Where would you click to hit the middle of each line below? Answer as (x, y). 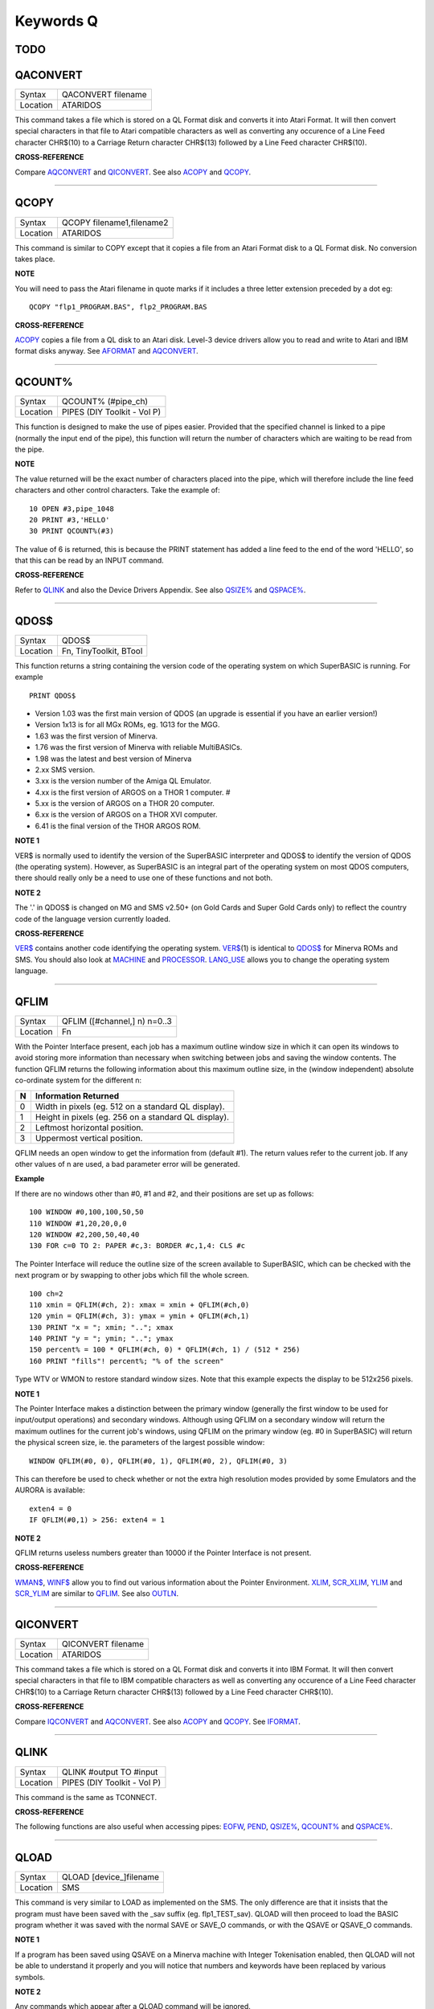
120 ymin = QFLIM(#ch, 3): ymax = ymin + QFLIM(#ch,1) (139, 1316)
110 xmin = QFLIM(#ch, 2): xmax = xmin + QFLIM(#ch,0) (139, 1305)
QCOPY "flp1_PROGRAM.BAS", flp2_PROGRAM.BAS (119, 307)
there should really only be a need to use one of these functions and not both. (144, 878)
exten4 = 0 (51, 1508)
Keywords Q (57, 21)
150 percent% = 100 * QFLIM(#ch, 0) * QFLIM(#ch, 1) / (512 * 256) (165, 1350)
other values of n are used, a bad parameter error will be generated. (127, 1164)
